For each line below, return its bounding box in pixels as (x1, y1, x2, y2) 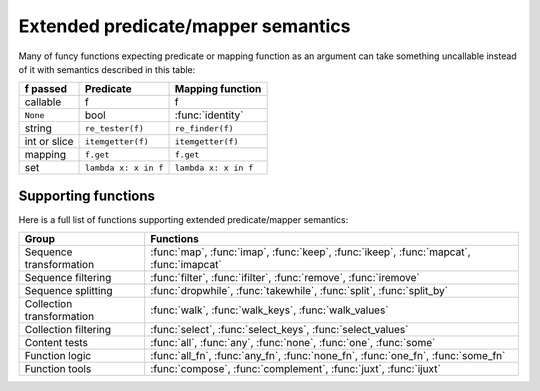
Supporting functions (18, 187, 155, 204)
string (24, 121, 52, 135)
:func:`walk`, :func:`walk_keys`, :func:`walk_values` (150, 303, 389, 317)
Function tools (24, 362, 92, 376)
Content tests (24, 336, 89, 350)
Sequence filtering (24, 271, 112, 285)
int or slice (24, 135, 74, 149)
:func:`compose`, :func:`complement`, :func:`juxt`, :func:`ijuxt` (150, 362, 442, 376)
